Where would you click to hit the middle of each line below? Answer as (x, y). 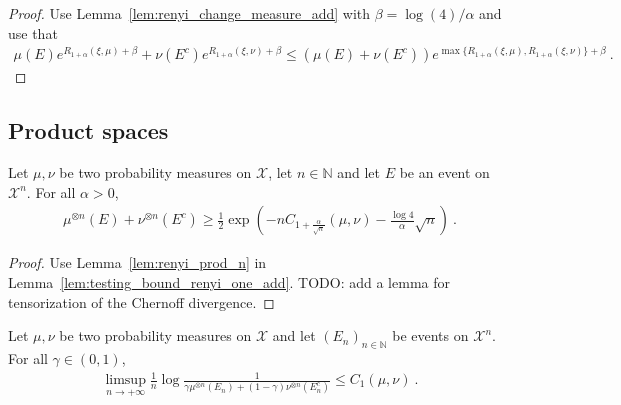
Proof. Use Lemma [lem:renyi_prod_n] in (137, 262)
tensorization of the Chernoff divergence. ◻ (141, 301)
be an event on (444, 172)
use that (33, 32)
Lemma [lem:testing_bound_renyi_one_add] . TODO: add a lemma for (229, 281)
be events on (430, 335)
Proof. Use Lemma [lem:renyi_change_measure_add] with (189, 13)
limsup (125, 380)
